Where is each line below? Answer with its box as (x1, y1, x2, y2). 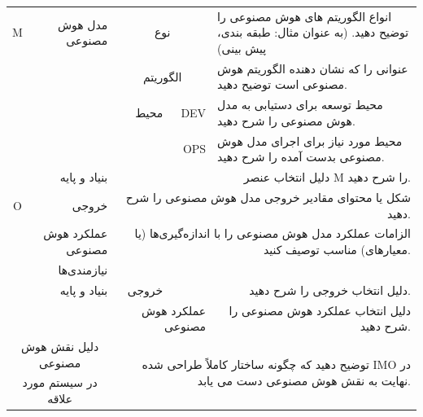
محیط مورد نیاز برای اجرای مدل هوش (217, 132, 403, 149)
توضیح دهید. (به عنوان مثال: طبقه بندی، (217, 24, 409, 41)
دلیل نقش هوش (21, 337, 99, 354)
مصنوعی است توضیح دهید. (217, 76, 347, 93)
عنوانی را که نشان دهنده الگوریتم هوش (217, 59, 408, 77)
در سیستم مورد (22, 374, 98, 391)
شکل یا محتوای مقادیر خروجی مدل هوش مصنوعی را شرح (125, 188, 411, 205)
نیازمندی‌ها (58, 261, 108, 278)
